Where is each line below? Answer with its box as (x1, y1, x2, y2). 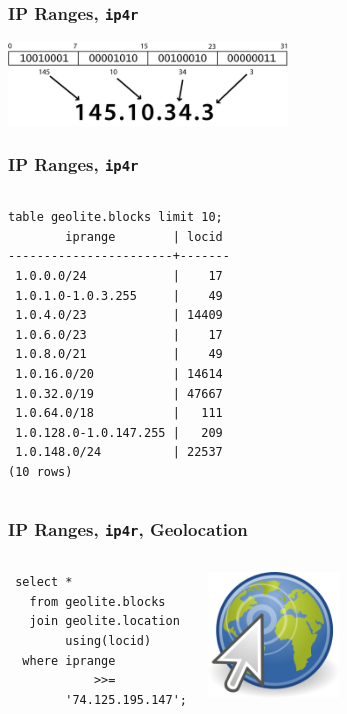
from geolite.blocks (29, 594, 166, 609)
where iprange (22, 653, 116, 668)
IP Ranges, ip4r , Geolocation (8, 517, 248, 542)
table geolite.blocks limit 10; (8, 210, 223, 225)
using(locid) (65, 634, 152, 649)
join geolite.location (29, 614, 180, 629)
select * (15, 575, 73, 590)
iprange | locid (65, 229, 223, 244)
